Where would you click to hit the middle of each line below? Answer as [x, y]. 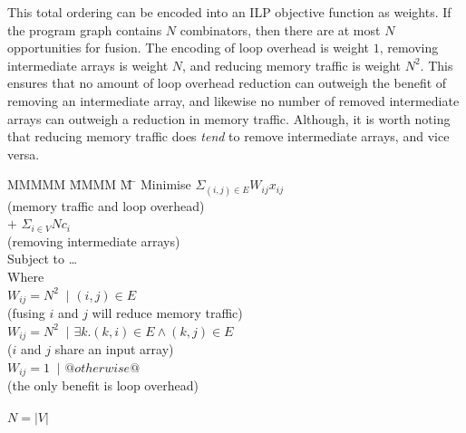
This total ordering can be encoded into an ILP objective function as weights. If [229, 12]
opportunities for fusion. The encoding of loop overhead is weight [188, 48]
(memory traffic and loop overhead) [106, 205]
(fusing [26, 312]
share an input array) [114, 349]
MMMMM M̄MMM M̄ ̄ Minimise [99, 184]
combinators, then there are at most [280, 29]
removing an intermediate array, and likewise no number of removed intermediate [233, 100]
